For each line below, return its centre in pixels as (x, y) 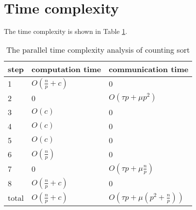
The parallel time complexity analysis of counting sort (98, 49)
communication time (149, 69)
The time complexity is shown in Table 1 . (66, 31)
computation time (66, 69)
